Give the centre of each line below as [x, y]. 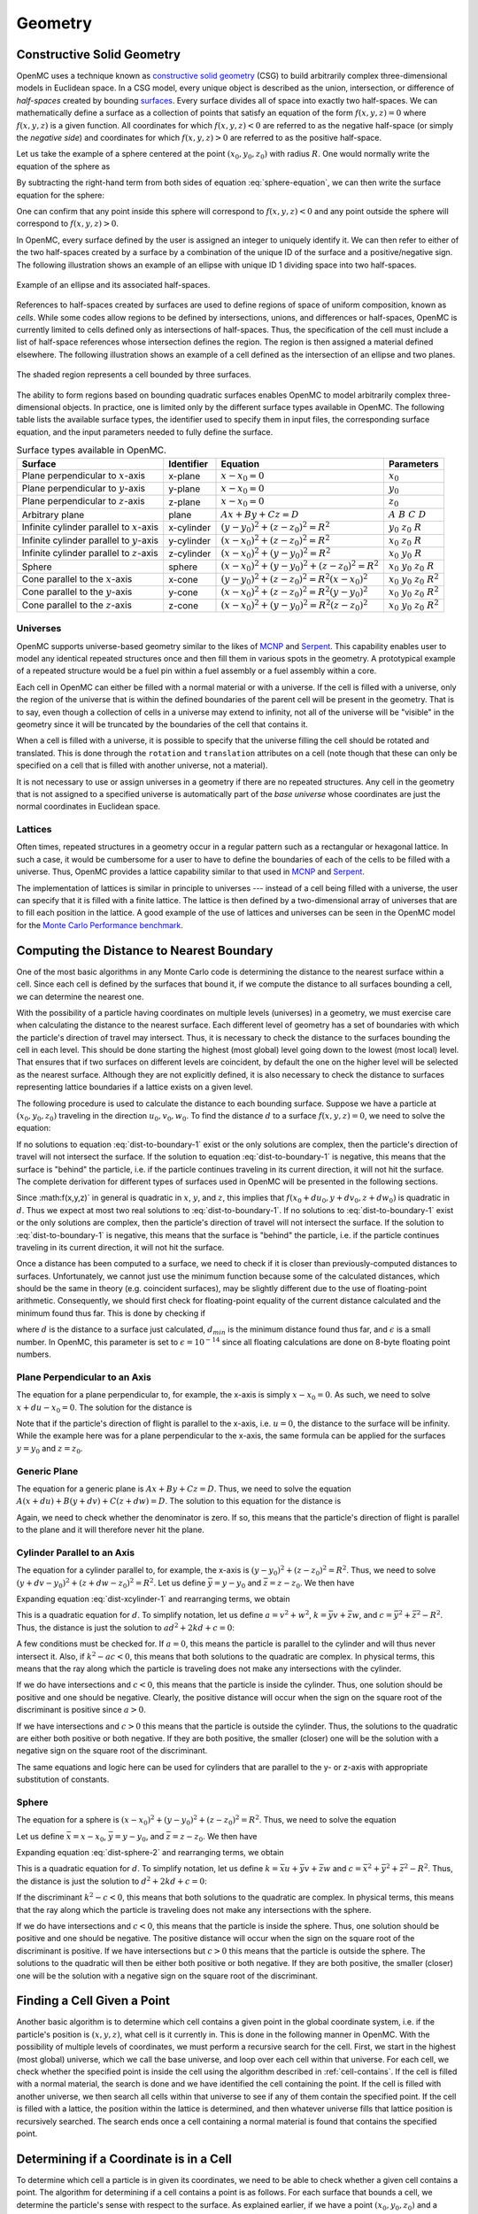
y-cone [183, 592]
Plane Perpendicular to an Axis [84, 1377]
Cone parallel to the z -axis [77, 605]
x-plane [185, 476]
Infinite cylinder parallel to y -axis [90, 540]
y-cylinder [190, 540]
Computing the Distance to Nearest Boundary [145, 951]
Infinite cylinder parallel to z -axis [90, 553]
